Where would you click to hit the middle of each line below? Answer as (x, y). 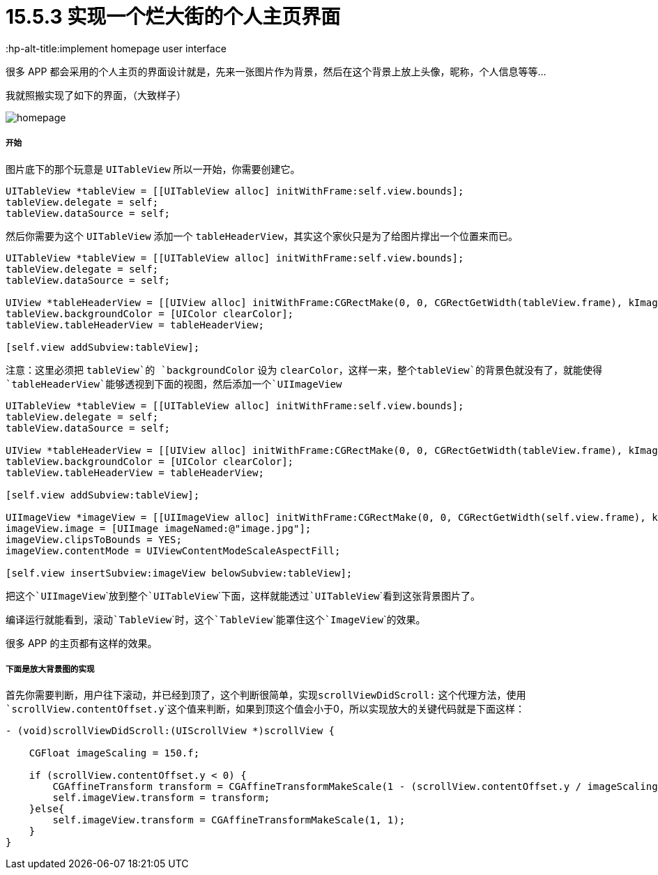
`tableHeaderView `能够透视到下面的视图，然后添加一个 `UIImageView (174, 384)
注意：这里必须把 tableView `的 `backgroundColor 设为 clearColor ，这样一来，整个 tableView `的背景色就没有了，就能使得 (304, 370)
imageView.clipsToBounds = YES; (94, 539)
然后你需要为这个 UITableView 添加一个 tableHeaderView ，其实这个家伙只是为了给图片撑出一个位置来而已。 (262, 236)
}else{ (47, 809)
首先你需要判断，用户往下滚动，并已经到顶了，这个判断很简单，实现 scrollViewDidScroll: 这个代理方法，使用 (266, 695)
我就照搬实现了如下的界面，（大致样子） (96, 95)
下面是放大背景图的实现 (50, 669)
